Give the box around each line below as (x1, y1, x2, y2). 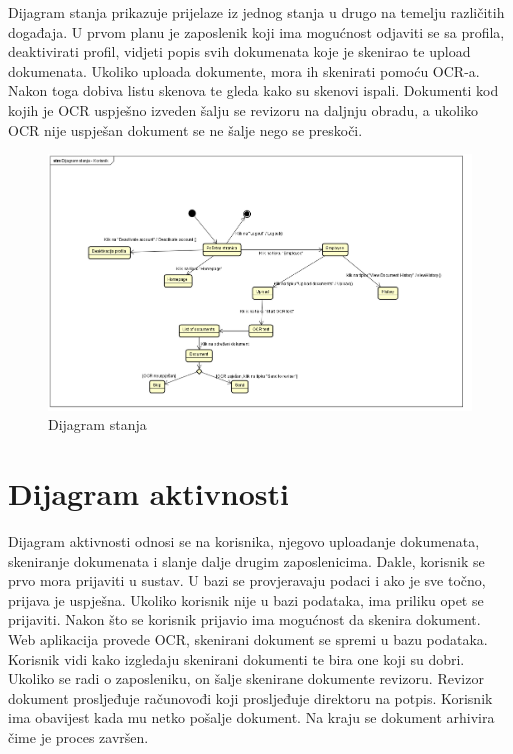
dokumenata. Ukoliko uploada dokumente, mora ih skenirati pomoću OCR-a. (8, 60, 480, 81)
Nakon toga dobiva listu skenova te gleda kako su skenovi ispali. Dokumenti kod (8, 80, 499, 101)
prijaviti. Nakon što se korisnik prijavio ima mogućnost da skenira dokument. (8, 609, 481, 630)
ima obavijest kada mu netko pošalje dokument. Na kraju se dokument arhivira (8, 707, 495, 728)
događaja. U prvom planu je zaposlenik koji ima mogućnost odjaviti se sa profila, (8, 21, 505, 42)
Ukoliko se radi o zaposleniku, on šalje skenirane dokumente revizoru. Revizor (8, 668, 484, 689)
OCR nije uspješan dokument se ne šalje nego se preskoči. (8, 119, 363, 140)
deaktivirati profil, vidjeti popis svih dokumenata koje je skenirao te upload (8, 41, 471, 62)
